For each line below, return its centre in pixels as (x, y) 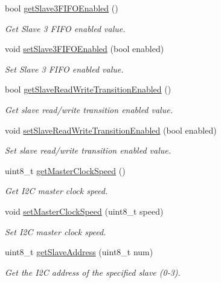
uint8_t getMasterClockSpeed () (65, 170)
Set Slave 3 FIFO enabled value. (64, 69)
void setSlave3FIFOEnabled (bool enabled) (85, 49)
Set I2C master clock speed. (56, 231)
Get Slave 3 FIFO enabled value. (65, 28)
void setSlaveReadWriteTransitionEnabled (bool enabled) (111, 130)
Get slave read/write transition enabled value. (89, 109)
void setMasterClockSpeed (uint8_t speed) (84, 211)
